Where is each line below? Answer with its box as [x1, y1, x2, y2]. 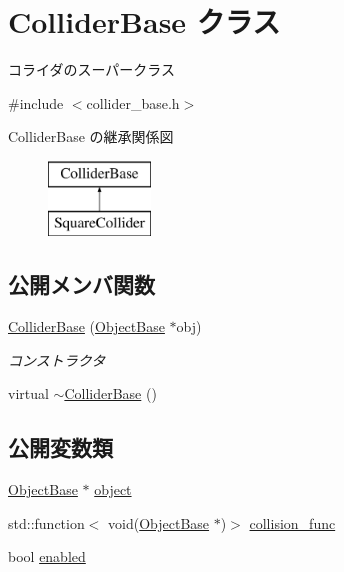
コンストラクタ [8, 349, 106, 370]
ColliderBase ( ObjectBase [8, 316, 165, 337]
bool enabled [8, 546, 86, 567]
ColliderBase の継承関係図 [8, 126, 174, 147]
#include [8, 92, 64, 113]
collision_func [249, 512, 336, 533]
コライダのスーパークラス [8, 59, 176, 80]
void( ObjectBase [108, 512, 210, 533]
